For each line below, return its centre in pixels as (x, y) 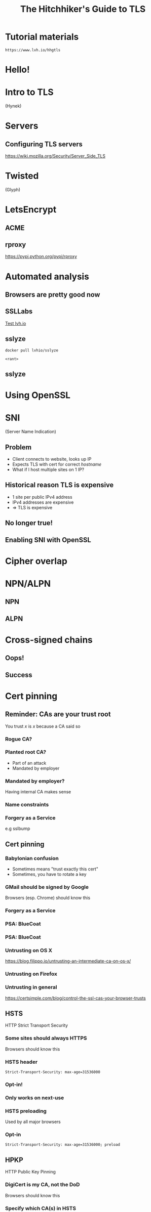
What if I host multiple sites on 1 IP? (48, 469)
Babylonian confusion (32, 858)
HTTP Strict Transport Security (37, 1025)
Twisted (22, 176)
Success (19, 675)
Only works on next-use (35, 1097)
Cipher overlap (36, 561)
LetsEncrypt (31, 210)
